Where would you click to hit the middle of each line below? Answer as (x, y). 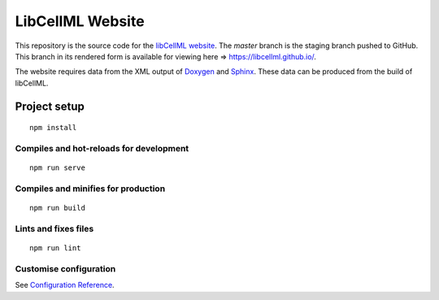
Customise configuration (65, 268)
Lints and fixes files (54, 228)
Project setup (50, 106)
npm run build (57, 208)
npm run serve (57, 168)
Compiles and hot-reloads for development (102, 148)
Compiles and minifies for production (90, 189)
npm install (53, 128)
